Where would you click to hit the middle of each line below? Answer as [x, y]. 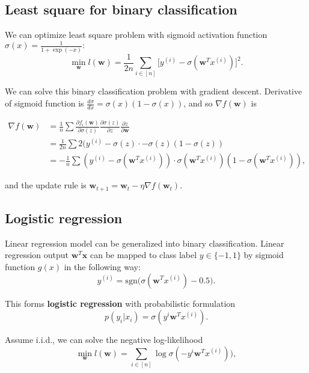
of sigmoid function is [44, 103]
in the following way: [102, 266]
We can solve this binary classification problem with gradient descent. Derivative [154, 91]
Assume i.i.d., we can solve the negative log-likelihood [104, 340]
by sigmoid [264, 255]
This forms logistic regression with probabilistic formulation [120, 303]
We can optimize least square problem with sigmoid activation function [136, 35]
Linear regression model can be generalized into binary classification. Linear [145, 243]
